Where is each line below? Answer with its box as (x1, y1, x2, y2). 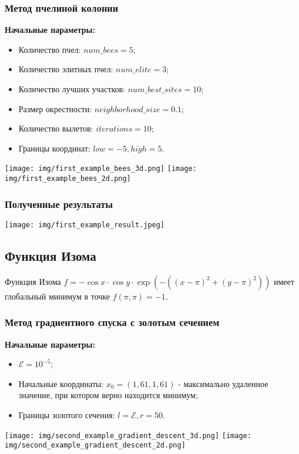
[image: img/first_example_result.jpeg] (5, 220, 165, 229)
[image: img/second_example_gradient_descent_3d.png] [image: (5, 431, 251, 440)
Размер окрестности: (18, 102, 92, 115)
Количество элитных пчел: (18, 63, 113, 75)
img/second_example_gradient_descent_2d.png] (5, 441, 186, 450)
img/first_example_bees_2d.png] (5, 174, 131, 183)
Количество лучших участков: (18, 83, 125, 95)
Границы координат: (18, 142, 90, 154)
